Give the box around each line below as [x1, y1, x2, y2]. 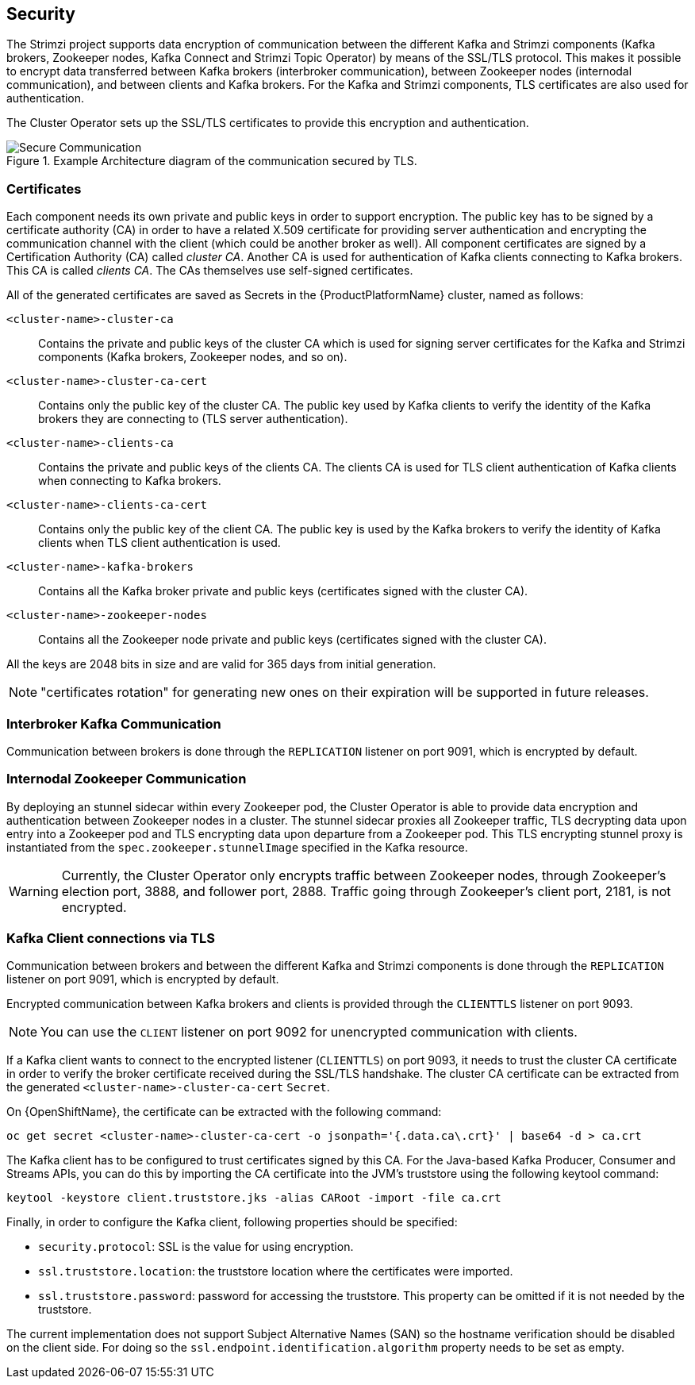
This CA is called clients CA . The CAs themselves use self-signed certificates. [6, 264, 413, 278]
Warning [9, 883, 59, 899]
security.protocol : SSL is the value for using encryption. [38, 1240, 354, 1254]
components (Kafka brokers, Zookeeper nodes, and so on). [38, 350, 347, 364]
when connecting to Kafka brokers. [38, 474, 221, 488]
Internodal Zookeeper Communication [6, 771, 247, 787]
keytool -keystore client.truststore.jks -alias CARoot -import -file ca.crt [6, 1191, 501, 1205]
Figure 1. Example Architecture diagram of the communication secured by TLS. [6, 154, 417, 168]
